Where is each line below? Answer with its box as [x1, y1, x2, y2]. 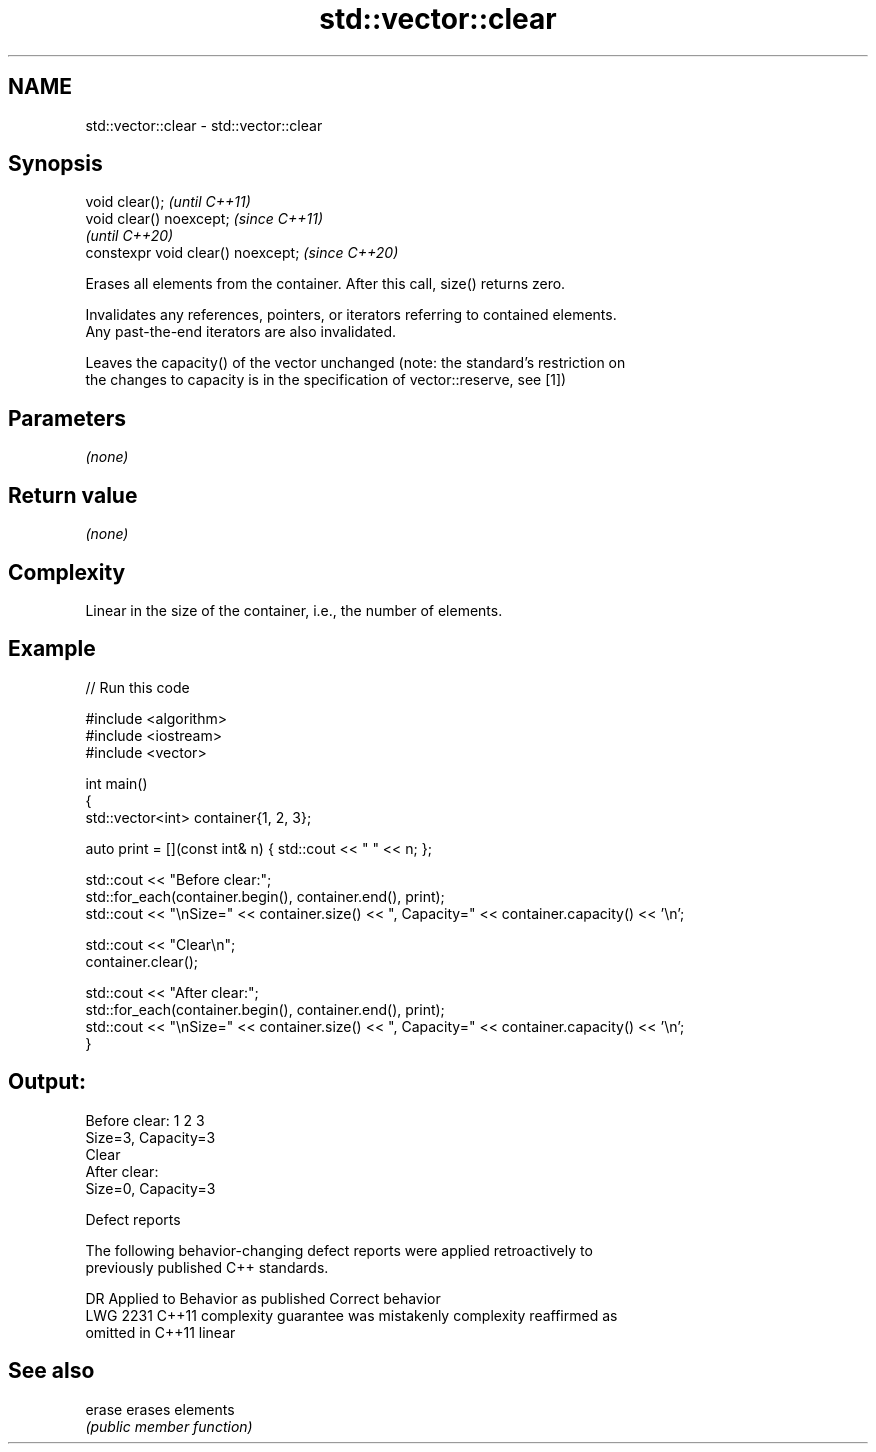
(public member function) [85, 1417, 253, 1435]
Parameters [8, 405, 126, 431]
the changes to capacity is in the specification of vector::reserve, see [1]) [85, 371, 567, 389]
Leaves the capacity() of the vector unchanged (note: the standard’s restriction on [85, 354, 626, 372]
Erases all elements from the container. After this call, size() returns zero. [85, 275, 566, 293]
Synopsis [8, 151, 103, 177]
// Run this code [85, 678, 190, 696]
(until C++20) [85, 227, 174, 245]
